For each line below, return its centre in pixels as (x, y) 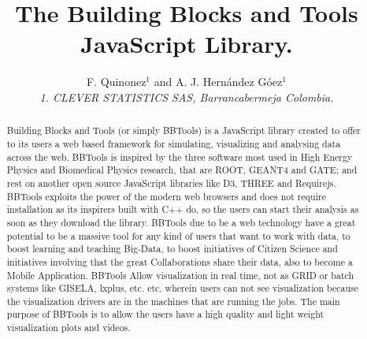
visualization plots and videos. (69, 328)
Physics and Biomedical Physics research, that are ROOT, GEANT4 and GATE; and (182, 170)
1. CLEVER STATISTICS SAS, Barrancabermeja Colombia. (187, 97)
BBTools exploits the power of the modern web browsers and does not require (166, 196)
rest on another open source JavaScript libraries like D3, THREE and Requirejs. (171, 183)
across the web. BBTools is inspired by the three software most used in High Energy (180, 156)
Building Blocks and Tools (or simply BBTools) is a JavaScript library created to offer (184, 130)
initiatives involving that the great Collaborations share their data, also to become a (180, 261)
